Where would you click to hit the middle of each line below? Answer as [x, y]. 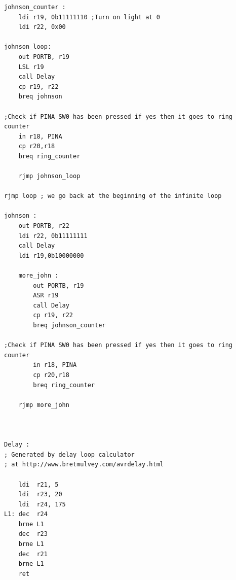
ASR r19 [46, 296]
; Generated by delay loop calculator [69, 454]
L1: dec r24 [26, 514]
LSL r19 [31, 67]
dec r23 [33, 534]
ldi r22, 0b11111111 [53, 236]
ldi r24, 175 [42, 504]
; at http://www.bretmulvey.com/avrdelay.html [84, 465]
